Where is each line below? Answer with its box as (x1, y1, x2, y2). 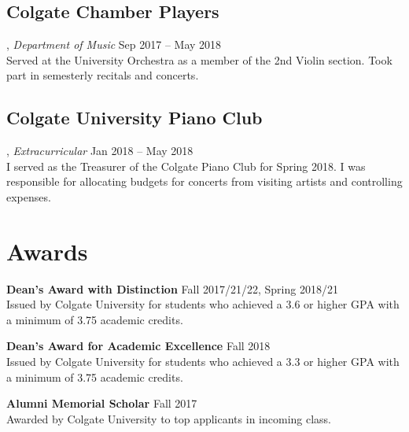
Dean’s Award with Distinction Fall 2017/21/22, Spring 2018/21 (6, 280, 338, 297)
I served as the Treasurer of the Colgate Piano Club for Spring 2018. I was (6, 157, 366, 174)
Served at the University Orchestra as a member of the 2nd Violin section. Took (6, 51, 392, 68)
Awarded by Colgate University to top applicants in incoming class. (6, 410, 331, 426)
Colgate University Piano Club (6, 105, 263, 130)
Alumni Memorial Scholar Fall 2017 (6, 395, 197, 412)
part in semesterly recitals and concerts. (6, 67, 199, 83)
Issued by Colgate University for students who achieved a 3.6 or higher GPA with (6, 296, 400, 312)
